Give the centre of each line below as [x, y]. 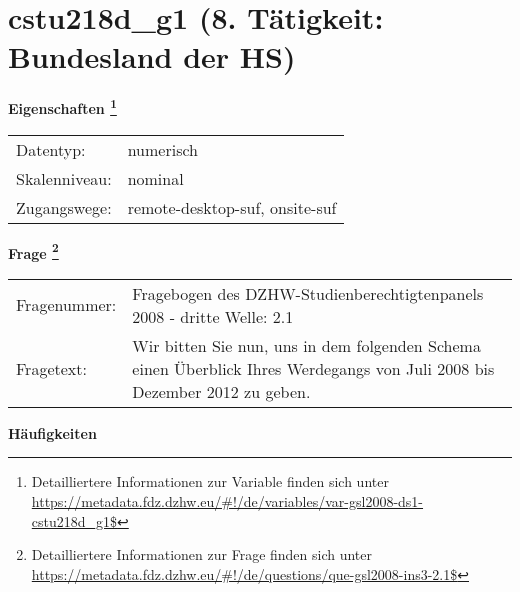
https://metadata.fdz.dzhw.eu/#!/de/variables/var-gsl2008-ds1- [227, 501]
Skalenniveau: [64, 178]
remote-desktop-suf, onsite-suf [232, 207]
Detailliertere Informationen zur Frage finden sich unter [202, 554]
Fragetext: [51, 368]
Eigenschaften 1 [62, 106]
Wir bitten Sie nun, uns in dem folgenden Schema [306, 345]
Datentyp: [51, 149]
